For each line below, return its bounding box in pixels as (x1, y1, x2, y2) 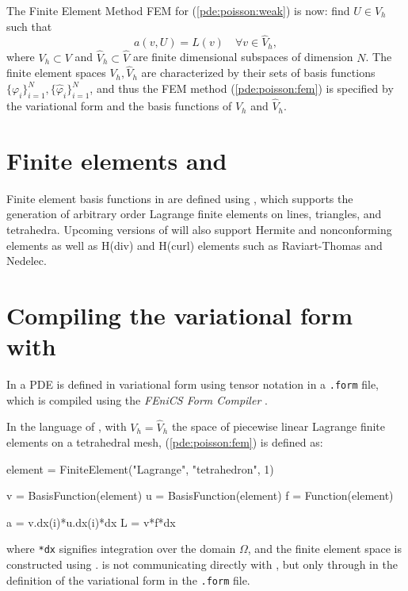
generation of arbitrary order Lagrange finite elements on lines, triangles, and (6, 205, 382, 222)
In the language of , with (6, 418, 127, 435)
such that (6, 17, 52, 34)
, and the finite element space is (247, 540, 402, 557)
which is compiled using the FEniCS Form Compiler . (6, 391, 268, 408)
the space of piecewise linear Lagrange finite (171, 418, 386, 435)
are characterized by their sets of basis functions (141, 64, 376, 81)
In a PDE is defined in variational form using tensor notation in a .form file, (6, 376, 379, 393)
